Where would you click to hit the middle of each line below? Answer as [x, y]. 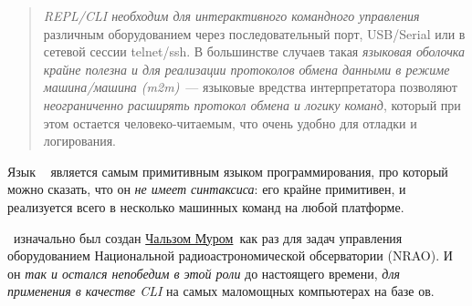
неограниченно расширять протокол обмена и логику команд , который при [252, 104]
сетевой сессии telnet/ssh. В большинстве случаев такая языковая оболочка [254, 51]
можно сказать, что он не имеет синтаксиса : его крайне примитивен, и [207, 189]
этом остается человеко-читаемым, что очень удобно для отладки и [230, 122]
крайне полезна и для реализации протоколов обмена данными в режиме [246, 69]
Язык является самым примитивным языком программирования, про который [228, 171]
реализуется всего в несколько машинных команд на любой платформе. [206, 206]
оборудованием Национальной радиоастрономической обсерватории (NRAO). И [230, 255]
